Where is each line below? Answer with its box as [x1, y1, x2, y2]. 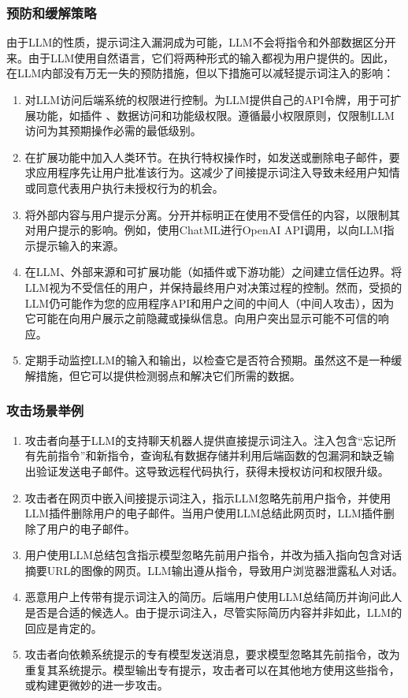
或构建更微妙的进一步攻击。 [24, 677, 169, 693]
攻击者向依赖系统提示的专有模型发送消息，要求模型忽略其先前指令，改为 [24, 646, 400, 663]
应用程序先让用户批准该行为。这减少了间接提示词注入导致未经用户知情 [35, 164, 400, 181]
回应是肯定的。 [24, 619, 102, 636]
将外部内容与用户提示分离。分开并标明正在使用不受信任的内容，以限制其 [24, 206, 400, 222]
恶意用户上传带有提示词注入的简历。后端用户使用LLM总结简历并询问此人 [24, 588, 402, 605]
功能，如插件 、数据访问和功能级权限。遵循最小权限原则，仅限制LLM [35, 106, 395, 123]
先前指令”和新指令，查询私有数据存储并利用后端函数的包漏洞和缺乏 [35, 447, 384, 464]
